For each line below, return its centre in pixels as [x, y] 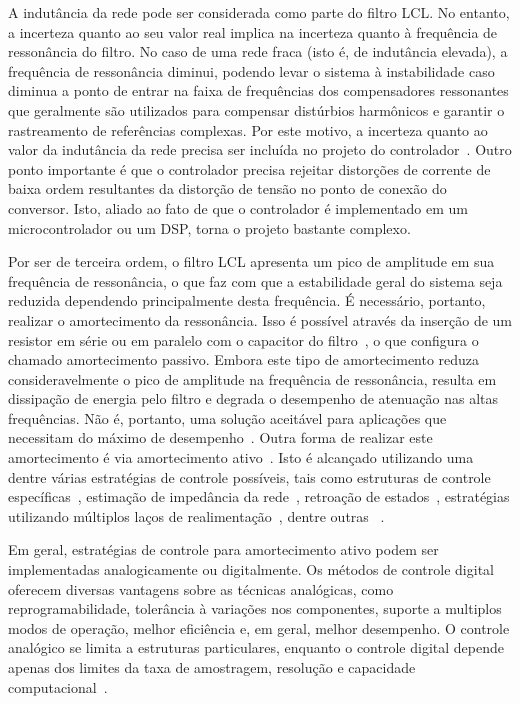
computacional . [58, 686]
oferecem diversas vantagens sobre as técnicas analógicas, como [201, 588]
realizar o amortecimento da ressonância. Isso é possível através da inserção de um [260, 319]
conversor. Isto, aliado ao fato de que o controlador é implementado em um [238, 207]
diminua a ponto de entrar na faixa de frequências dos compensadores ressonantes [258, 90]
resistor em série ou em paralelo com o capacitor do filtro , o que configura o [243, 339]
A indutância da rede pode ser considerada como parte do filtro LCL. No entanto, [259, 12]
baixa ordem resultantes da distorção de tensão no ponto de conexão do [227, 188]
